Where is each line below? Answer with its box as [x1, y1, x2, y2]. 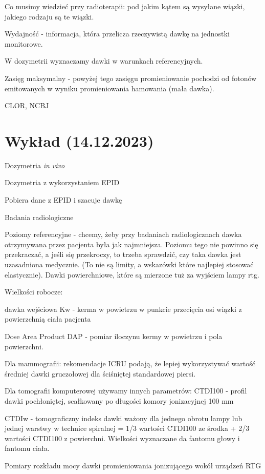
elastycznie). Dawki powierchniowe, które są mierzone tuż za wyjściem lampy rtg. [5, 269, 259, 280]
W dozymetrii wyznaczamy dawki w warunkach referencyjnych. [5, 55, 203, 66]
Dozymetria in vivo [5, 160, 65, 170]
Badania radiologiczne [5, 211, 74, 222]
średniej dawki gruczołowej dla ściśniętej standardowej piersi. [5, 368, 196, 379]
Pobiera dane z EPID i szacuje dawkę [5, 194, 122, 205]
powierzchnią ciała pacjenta [5, 313, 91, 324]
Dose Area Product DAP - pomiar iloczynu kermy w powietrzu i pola [5, 331, 223, 341]
